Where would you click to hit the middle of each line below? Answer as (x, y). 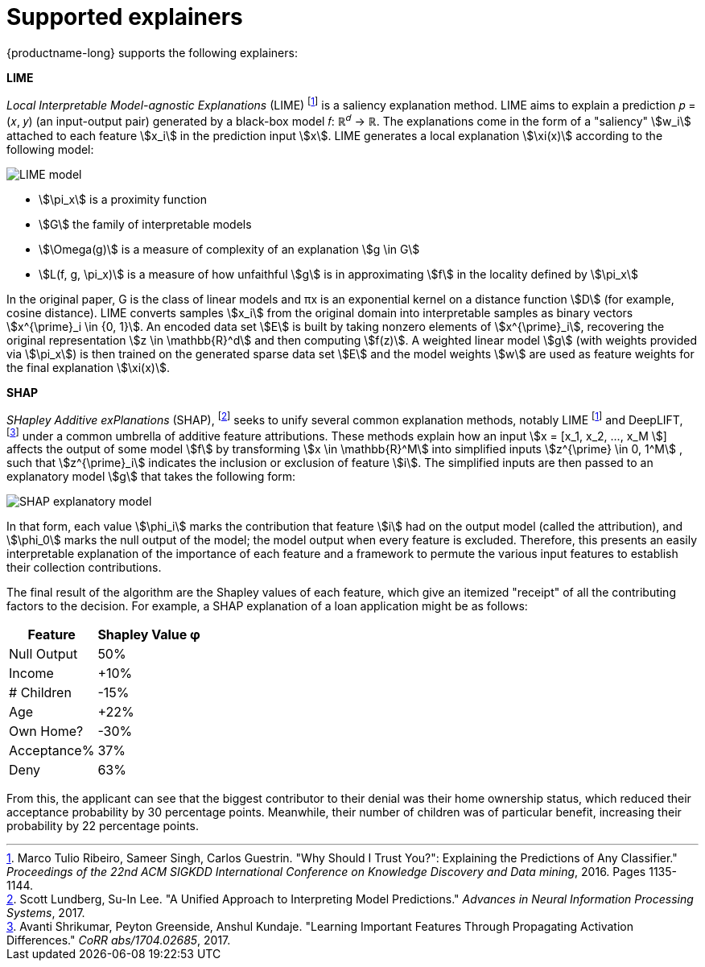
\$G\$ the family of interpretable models (145, 225)
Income (31, 674)
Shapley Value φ (149, 635)
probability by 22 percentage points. (103, 826)
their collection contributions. (84, 568)
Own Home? (46, 731)
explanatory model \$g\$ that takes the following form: (151, 477)
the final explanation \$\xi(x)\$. (89, 368)
